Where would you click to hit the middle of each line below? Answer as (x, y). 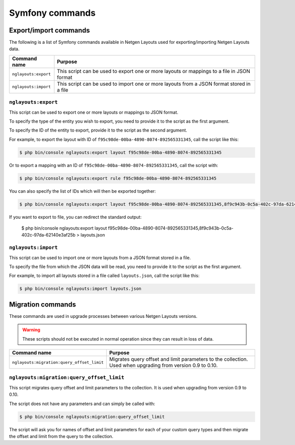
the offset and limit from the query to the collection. (61, 436)
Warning (31, 330)
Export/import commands (50, 30)
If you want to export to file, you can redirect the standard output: (75, 217)
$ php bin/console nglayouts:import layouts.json (80, 289)
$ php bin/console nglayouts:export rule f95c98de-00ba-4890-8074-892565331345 (118, 178)
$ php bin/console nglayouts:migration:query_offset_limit (92, 417)
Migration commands (43, 304)
